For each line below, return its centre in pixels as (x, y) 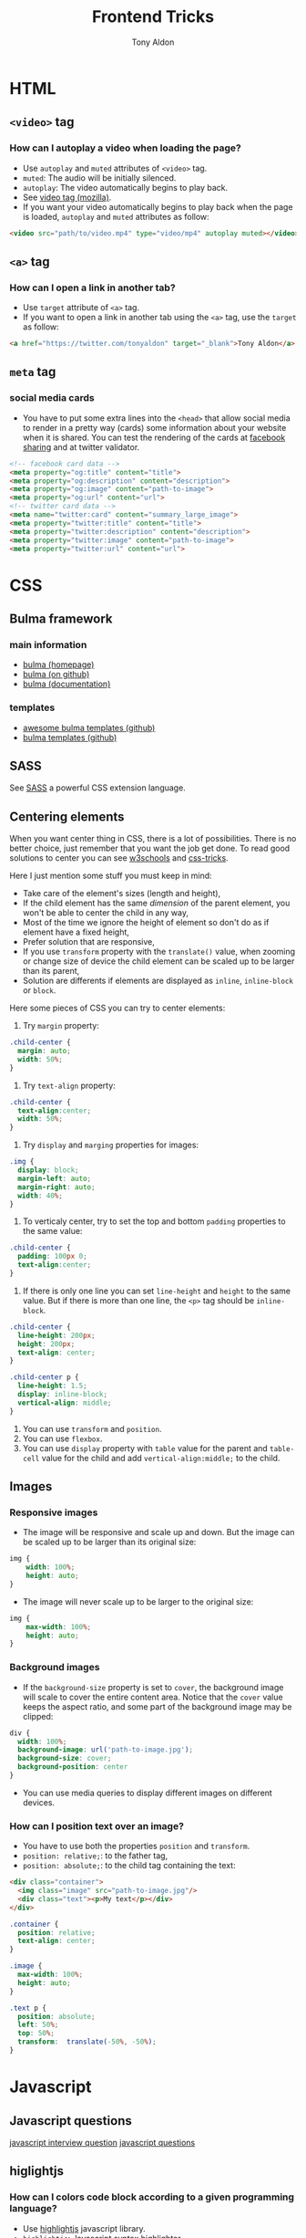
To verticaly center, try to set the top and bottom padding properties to (154, 1221)
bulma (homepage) (58, 664)
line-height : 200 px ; (56, 1335)
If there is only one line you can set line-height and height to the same (157, 1291)
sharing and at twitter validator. (81, 447)
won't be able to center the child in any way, (106, 913)
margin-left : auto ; (55, 1178)
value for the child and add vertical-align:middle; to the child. (161, 1458)
